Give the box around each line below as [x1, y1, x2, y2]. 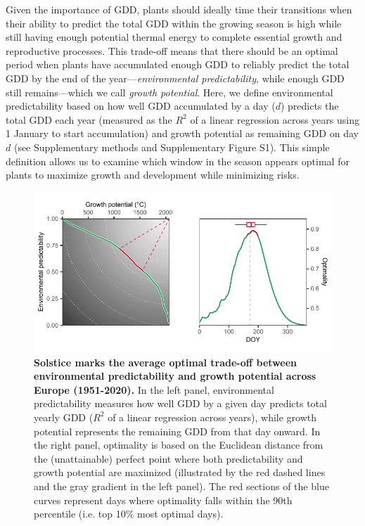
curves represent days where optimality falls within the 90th [34, 492, 293, 507]
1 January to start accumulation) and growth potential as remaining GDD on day [6, 126, 359, 141]
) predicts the [280, 98, 339, 113]
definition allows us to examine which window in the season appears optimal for [6, 153, 350, 168]
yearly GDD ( [34, 409, 94, 424]
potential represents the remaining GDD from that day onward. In [34, 423, 321, 438]
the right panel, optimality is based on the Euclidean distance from [34, 437, 324, 452]
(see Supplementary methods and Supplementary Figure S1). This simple [13, 139, 330, 154]
